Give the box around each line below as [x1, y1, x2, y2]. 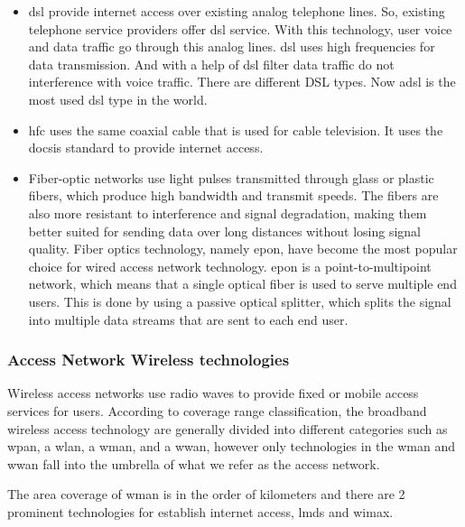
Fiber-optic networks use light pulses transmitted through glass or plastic [28, 168, 434, 187]
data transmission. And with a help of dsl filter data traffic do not [28, 54, 395, 73]
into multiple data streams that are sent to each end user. [28, 310, 349, 328]
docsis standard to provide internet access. [28, 138, 264, 157]
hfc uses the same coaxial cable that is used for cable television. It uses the [28, 120, 443, 139]
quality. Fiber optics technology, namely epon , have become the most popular [28, 239, 458, 258]
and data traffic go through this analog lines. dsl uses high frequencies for [28, 37, 435, 56]
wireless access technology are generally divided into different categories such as [7, 419, 448, 438]
